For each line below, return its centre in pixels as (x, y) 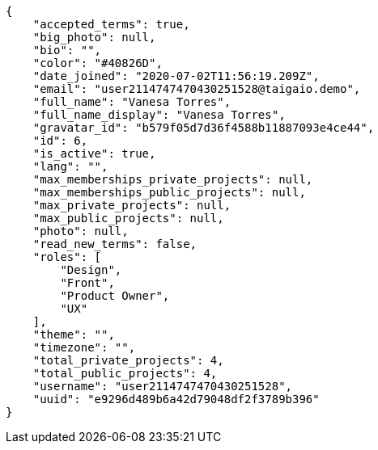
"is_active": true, (94, 154)
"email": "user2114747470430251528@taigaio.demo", (197, 89)
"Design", (91, 270)
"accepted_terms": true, (111, 24)
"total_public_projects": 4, (125, 373)
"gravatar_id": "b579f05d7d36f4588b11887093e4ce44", (204, 128)
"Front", (87, 283)
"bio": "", (67, 50)
